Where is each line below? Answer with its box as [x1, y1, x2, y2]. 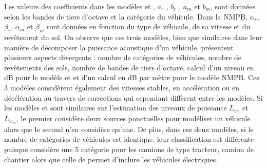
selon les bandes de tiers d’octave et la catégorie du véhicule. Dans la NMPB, [4, 11, 247, 22]
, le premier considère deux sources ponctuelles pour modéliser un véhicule [16, 113, 251, 123]
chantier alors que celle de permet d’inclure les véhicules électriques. [4, 154, 218, 164]
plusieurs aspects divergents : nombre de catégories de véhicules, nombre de [4, 52, 241, 63]
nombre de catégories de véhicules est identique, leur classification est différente [4, 134, 254, 144]
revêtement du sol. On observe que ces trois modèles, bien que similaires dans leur [4, 31, 262, 42]
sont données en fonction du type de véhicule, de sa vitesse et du [47, 21, 251, 32]
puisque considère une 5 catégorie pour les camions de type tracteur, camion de [4, 144, 254, 155]
